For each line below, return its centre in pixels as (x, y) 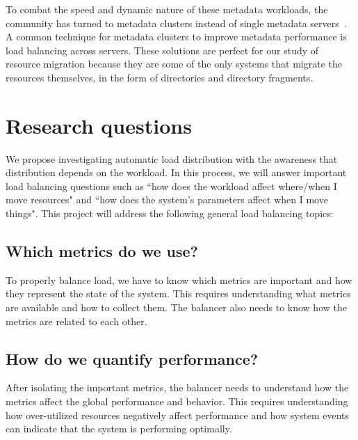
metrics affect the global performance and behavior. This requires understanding (177, 401)
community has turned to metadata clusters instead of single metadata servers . (176, 23)
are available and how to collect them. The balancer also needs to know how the (176, 307)
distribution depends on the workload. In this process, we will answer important (176, 172)
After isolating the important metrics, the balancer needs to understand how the (177, 387)
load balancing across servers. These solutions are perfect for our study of (162, 50)
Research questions (99, 125)
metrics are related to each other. (76, 321)
